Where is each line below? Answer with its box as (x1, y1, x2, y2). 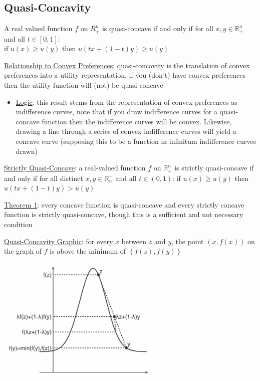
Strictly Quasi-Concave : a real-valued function (4, 162, 146, 173)
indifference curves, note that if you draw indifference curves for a (16, 106, 217, 117)
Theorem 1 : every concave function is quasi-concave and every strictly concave (4, 199, 244, 210)
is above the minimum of (50, 246, 126, 256)
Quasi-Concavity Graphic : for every (4, 236, 113, 246)
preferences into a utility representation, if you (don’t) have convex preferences (4, 70, 245, 80)
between (121, 236, 147, 246)
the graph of (4, 246, 42, 256)
